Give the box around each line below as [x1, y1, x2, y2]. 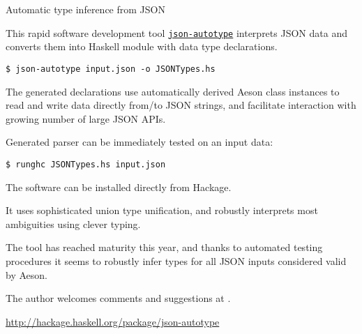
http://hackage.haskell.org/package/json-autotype [6, 314, 220, 328]
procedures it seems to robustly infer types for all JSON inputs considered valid [6, 253, 347, 268]
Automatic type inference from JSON [6, 2, 165, 16]
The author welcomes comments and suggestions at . [6, 291, 231, 305]
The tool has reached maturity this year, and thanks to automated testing [6, 240, 323, 255]
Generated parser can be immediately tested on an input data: [6, 135, 273, 149]
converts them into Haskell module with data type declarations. [6, 39, 278, 54]
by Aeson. [6, 267, 47, 282]
